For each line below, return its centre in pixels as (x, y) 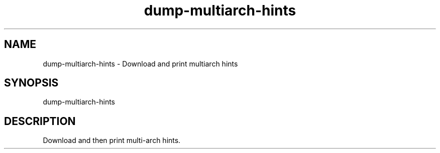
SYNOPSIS (31, 83)
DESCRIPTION (40, 121)
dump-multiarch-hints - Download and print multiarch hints (140, 63)
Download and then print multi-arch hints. (112, 140)
